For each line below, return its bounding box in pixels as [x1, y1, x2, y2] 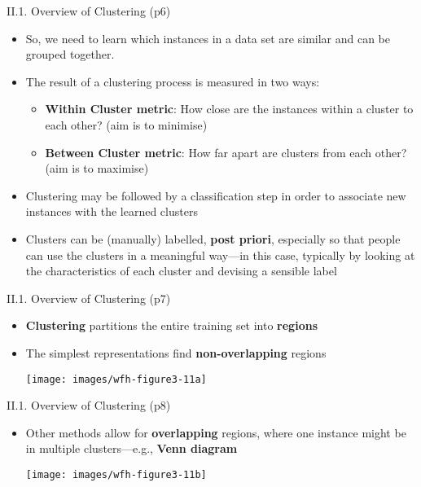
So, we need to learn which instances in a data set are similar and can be [25, 29, 391, 46]
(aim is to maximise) [45, 160, 149, 177]
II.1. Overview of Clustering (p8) [7, 397, 171, 414]
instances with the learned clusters [25, 203, 198, 220]
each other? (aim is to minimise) [45, 116, 208, 133]
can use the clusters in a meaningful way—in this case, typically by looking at [25, 246, 415, 263]
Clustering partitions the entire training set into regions [25, 317, 318, 334]
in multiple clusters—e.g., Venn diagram [25, 440, 238, 457]
